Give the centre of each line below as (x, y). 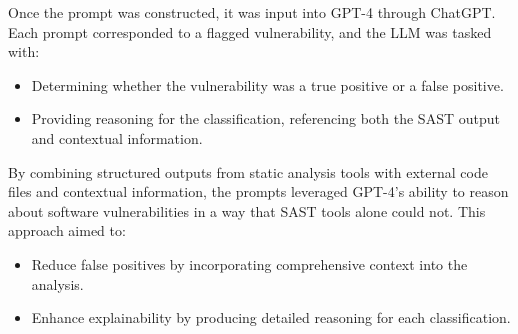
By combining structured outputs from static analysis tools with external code (248, 171)
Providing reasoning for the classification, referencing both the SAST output (265, 118)
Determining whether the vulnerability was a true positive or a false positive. (267, 84)
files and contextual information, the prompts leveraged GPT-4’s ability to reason (258, 191)
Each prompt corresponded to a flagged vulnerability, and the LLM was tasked (250, 31)
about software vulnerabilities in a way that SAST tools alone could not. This (247, 210)
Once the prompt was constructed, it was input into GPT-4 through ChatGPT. (252, 12)
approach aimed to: (67, 230)
